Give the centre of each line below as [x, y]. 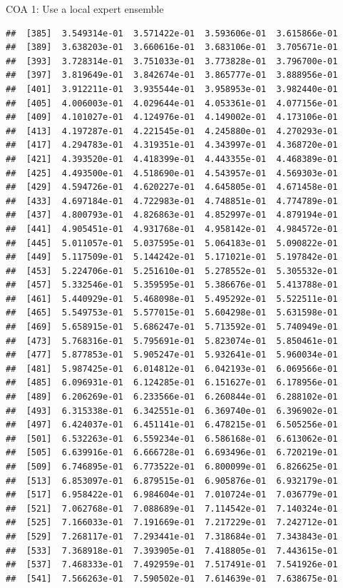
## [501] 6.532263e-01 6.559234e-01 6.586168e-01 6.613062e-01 [172, 439]
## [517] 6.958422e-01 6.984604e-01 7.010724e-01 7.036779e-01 [172, 495]
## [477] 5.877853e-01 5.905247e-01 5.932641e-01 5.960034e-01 [172, 355]
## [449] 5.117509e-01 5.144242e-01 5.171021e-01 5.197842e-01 [172, 257]
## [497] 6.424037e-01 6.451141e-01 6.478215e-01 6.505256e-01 [172, 425]
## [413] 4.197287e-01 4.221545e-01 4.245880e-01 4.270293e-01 [172, 131]
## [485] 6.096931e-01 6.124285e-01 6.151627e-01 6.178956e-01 [172, 383]
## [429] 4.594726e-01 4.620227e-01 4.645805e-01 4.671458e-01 [172, 187]
